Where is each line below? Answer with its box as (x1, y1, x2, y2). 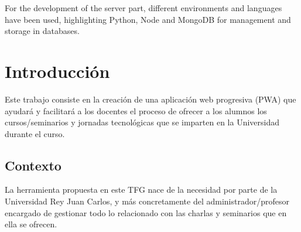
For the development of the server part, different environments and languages (5, 2, 282, 13)
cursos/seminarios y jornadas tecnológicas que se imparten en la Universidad (5, 116, 280, 128)
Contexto (5, 156, 61, 174)
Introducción (5, 59, 110, 83)
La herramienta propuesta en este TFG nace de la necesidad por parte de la (5, 183, 278, 196)
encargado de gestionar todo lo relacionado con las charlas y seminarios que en (5, 206, 287, 219)
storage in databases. (5, 25, 80, 37)
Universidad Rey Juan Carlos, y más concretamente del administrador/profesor (5, 195, 289, 207)
